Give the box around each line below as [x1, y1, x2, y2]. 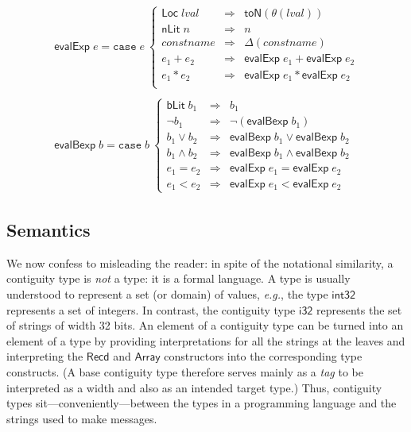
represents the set [316, 301, 402, 318]
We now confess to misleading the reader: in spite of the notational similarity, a [6, 254, 394, 271]
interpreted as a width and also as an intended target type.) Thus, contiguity [6, 379, 382, 395]
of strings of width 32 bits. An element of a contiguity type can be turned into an [6, 317, 404, 334]
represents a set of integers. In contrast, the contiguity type [6, 301, 296, 318]
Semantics [6, 218, 91, 242]
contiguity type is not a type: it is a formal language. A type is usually [6, 270, 351, 287]
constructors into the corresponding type [164, 348, 363, 364]
